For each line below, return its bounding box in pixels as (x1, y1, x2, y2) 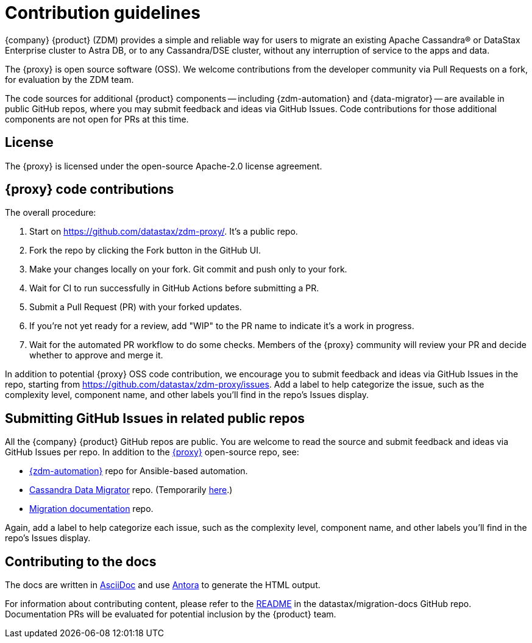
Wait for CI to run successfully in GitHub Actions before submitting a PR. (29, 283, 319, 294)
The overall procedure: (5, 207, 96, 218)
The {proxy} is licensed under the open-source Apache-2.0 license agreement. (5, 160, 322, 171)
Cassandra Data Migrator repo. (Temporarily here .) (29, 485, 233, 496)
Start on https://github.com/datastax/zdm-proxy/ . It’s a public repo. (29, 226, 298, 237)
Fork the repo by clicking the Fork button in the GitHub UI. (29, 245, 261, 256)
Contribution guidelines (5, 2, 200, 23)
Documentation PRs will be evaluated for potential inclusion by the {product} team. (5, 609, 336, 620)
